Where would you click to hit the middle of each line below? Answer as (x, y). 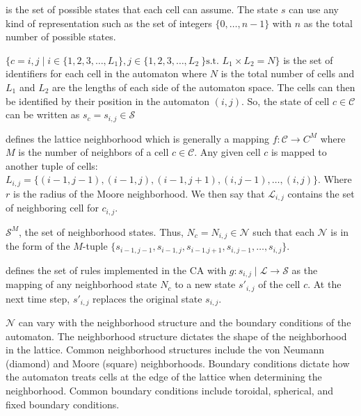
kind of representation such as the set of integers (109, 23)
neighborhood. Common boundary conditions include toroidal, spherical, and (169, 390)
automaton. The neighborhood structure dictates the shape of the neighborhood (176, 336)
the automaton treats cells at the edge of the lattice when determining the (164, 377)
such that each (283, 231)
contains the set (321, 193)
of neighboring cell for (52, 208)
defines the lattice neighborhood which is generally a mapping (138, 138)
